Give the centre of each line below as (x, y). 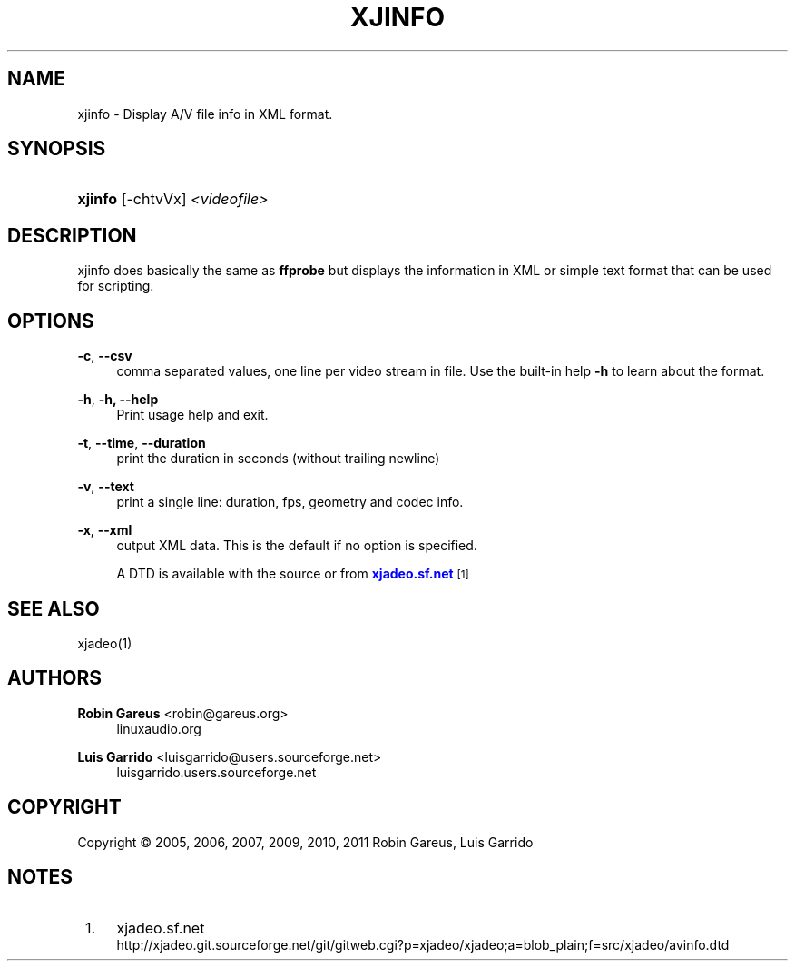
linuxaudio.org (159, 728)
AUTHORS (55, 678)
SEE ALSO (54, 608)
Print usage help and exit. (192, 415)
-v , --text (106, 487)
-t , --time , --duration (142, 443)
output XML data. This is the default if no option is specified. (297, 546)
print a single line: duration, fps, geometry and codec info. (290, 502)
